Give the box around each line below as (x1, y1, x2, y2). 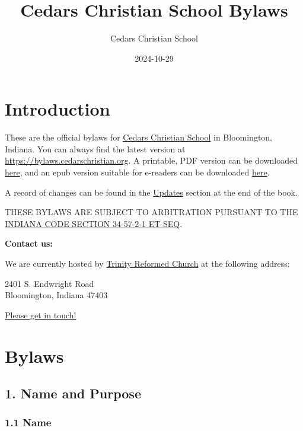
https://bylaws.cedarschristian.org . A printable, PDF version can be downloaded (5, 154, 298, 167)
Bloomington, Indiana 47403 (5, 289, 108, 301)
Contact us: (5, 237, 53, 250)
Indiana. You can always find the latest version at (5, 142, 186, 155)
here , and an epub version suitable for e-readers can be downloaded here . (5, 166, 270, 178)
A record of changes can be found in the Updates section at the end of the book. (5, 186, 298, 198)
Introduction (5, 97, 110, 121)
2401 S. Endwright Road (5, 277, 94, 289)
